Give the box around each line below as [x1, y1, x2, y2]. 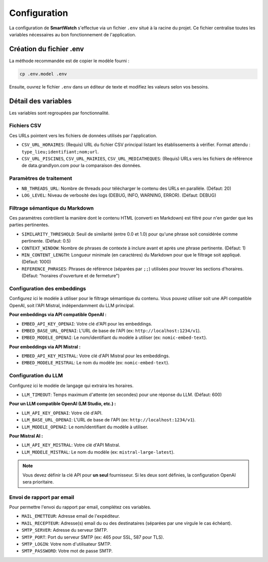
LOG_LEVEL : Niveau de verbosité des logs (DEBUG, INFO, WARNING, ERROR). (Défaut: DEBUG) [21, 192, 216, 198]
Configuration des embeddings [9, 285, 86, 292]
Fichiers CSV [9, 122, 42, 129]
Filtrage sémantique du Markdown [9, 204, 94, 211]
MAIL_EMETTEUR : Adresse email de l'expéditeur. [21, 513, 120, 519]
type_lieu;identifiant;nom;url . [21, 149, 99, 155]
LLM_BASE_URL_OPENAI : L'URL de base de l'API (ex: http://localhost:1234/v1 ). [21, 417, 196, 423]
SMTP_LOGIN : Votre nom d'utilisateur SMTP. [21, 541, 112, 547]
